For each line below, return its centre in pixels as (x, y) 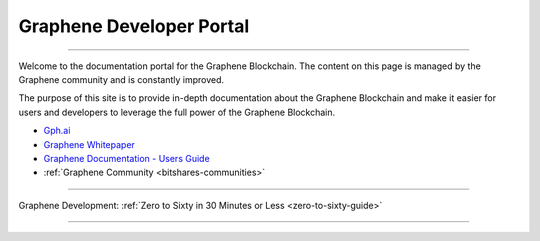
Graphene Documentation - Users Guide (126, 158)
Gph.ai (57, 131)
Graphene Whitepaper (89, 144)
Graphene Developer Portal (134, 26)
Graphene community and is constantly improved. (121, 79)
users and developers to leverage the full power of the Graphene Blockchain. (177, 112)
